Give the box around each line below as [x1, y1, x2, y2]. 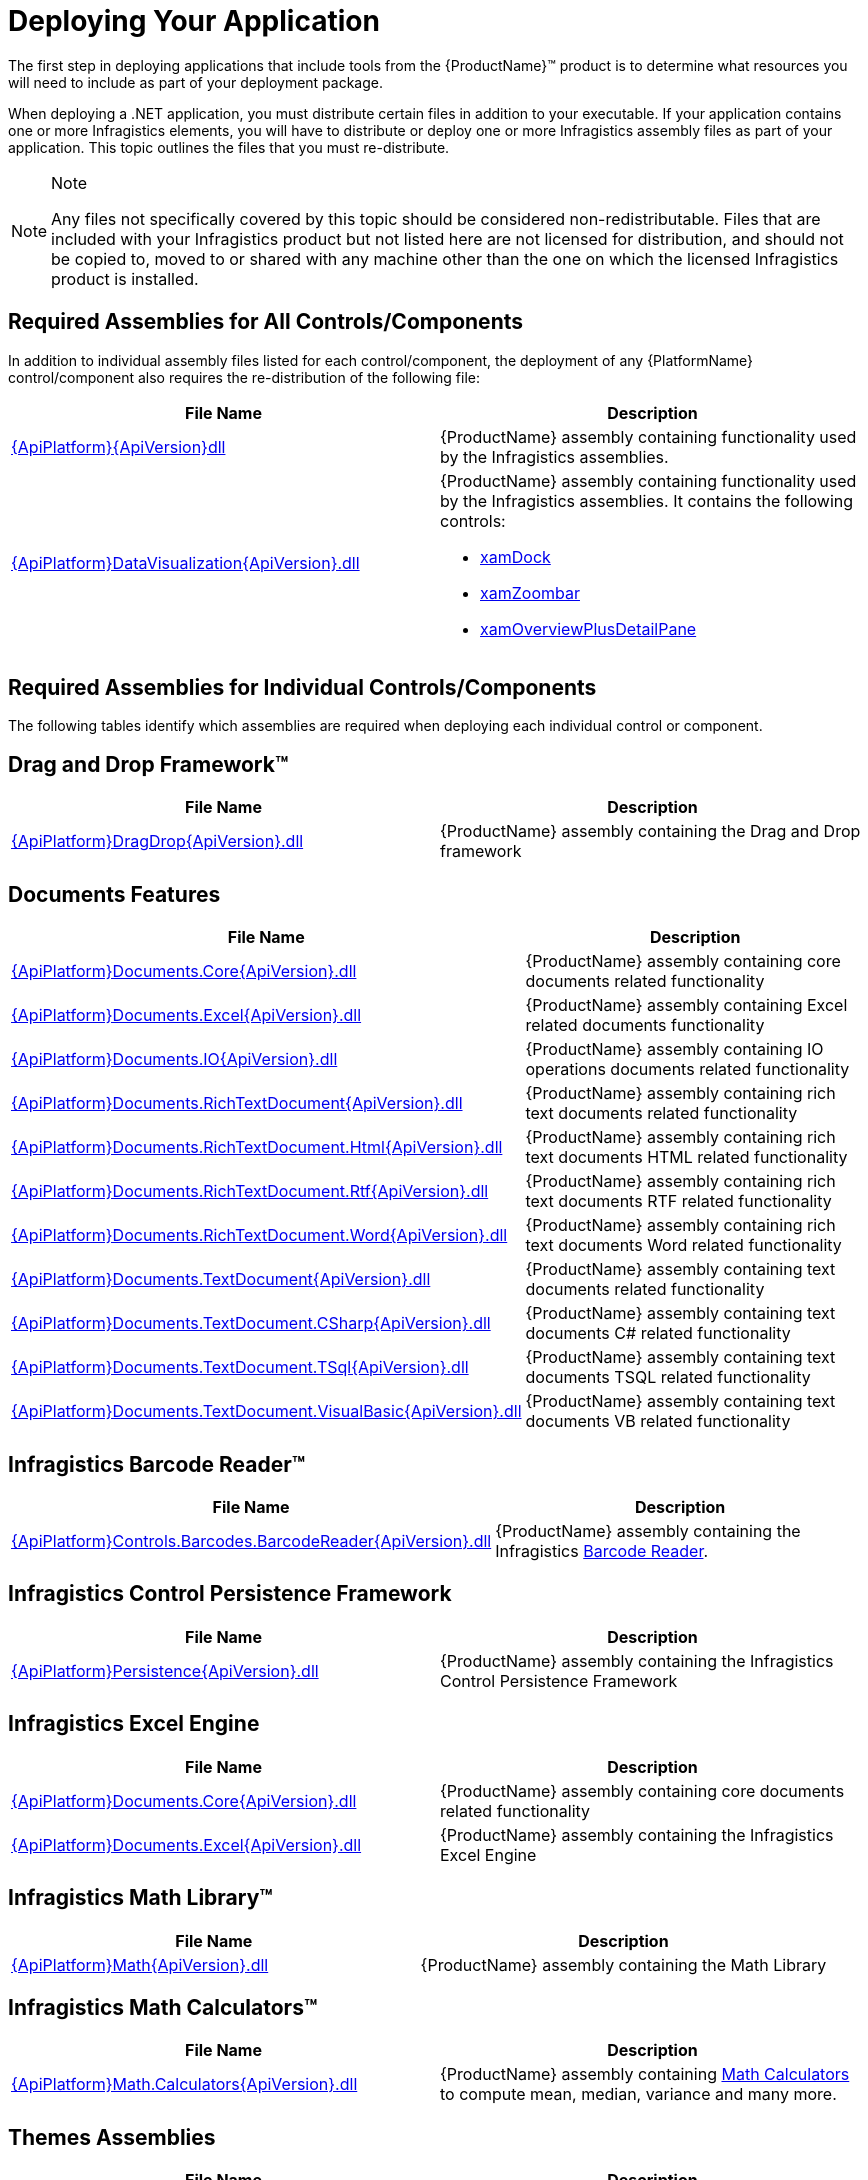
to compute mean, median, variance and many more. [440, 2084, 837, 2105]
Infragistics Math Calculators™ [8, 1994, 318, 2020]
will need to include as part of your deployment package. [8, 73, 383, 91]
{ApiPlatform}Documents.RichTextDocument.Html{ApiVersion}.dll [11, 1137, 503, 1158]
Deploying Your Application [8, 4, 380, 38]
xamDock [480, 546, 551, 567]
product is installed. [51, 268, 199, 289]
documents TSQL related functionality [525, 1367, 811, 1388]
